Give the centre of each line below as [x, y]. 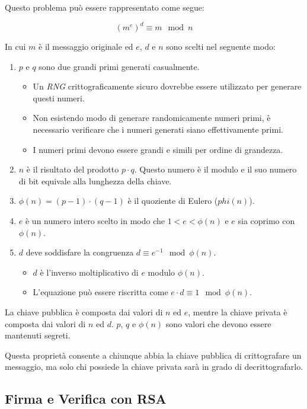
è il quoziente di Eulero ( [173, 201]
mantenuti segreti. [38, 335]
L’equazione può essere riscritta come [100, 292]
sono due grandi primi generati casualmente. [119, 66]
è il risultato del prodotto [73, 169]
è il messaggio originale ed [86, 47]
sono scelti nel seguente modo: [221, 47]
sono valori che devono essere [218, 323]
